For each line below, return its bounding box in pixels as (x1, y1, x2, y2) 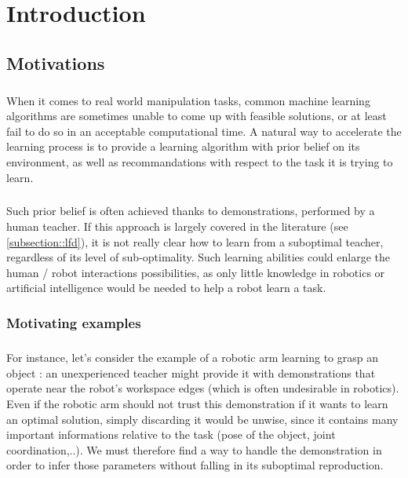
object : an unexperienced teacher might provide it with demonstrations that (6, 364, 376, 381)
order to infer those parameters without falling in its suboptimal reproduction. (6, 457, 384, 473)
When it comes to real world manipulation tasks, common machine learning (6, 92, 370, 108)
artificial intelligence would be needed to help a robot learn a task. (6, 279, 326, 296)
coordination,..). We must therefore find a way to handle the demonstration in (6, 441, 382, 458)
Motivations (6, 50, 105, 75)
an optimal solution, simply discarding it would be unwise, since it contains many (6, 410, 399, 427)
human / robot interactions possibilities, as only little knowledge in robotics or (6, 264, 385, 280)
